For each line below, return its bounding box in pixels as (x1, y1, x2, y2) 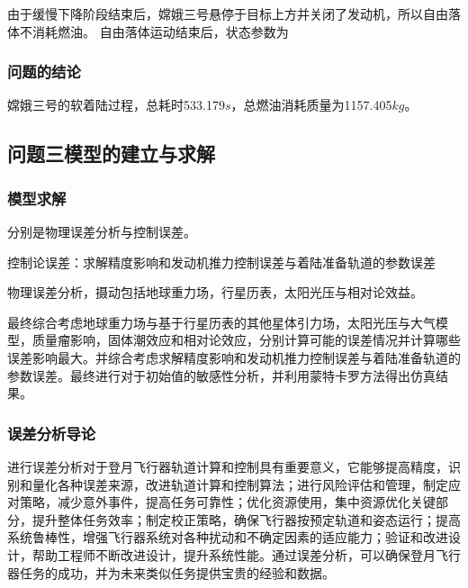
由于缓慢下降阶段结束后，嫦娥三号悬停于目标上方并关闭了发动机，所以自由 (7, 5, 448, 23)
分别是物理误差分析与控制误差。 (7, 222, 196, 240)
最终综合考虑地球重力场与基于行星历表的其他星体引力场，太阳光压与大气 (7, 312, 436, 331)
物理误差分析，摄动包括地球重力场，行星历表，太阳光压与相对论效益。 (7, 283, 423, 302)
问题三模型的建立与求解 (7, 140, 215, 167)
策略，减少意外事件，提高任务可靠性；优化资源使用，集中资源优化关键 (19, 493, 436, 511)
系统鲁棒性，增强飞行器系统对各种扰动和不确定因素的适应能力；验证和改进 (7, 528, 448, 547)
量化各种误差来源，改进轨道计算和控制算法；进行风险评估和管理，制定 (31, 475, 448, 493)
